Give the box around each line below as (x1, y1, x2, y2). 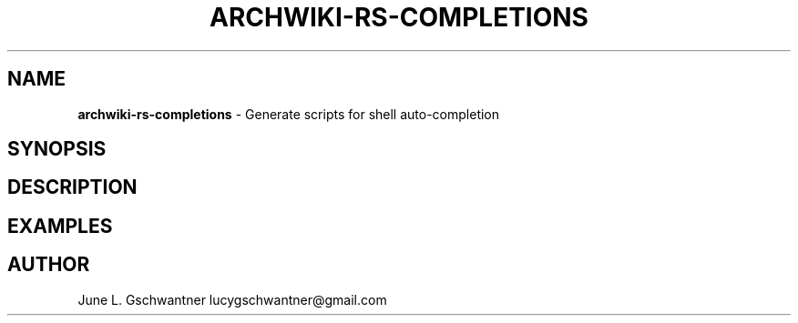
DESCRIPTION (7, 176, 138, 199)
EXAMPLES (7, 214, 113, 237)
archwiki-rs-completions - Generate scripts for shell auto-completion (77, 106, 500, 122)
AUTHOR (7, 253, 90, 277)
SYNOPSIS (7, 137, 107, 161)
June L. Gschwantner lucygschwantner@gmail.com (77, 291, 387, 308)
